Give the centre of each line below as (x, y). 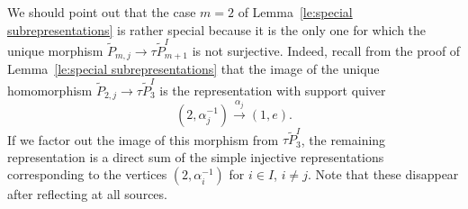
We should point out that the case (102, 12)
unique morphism (55, 50)
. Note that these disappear (383, 174)
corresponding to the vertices (87, 174)
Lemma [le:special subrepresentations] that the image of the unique (193, 69)
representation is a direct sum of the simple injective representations (196, 156)
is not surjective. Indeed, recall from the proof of (326, 50)
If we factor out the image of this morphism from (143, 139)
